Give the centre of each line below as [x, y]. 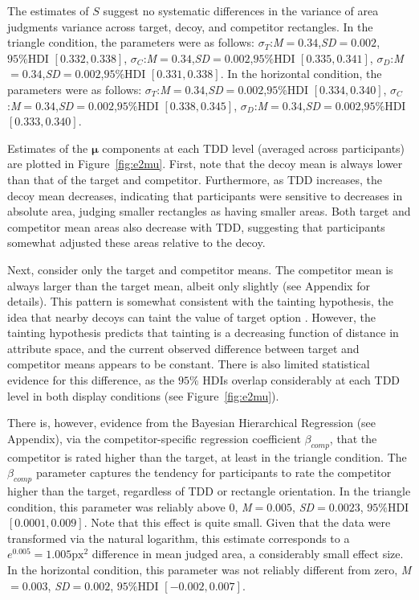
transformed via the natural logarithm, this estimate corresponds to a [179, 538]
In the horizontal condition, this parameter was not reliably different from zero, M [209, 569]
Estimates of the [48, 148]
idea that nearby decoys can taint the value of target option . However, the [192, 316]
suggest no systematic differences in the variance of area [241, 10]
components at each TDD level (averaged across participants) [254, 148]
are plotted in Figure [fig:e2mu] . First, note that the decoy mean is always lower [205, 164]
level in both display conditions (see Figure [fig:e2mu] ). [143, 395]
